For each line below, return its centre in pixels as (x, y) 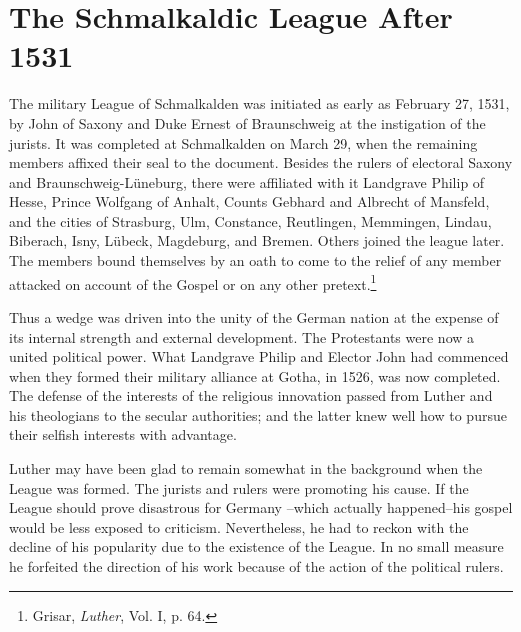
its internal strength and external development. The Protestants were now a (242, 336)
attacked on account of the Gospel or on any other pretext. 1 (193, 282)
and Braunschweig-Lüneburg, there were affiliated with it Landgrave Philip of (247, 181)
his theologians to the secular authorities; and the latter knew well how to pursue (258, 414)
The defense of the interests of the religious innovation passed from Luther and (251, 395)
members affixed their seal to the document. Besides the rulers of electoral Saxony (261, 162)
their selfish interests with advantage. (123, 434)
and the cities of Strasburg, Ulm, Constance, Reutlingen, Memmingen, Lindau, (250, 220)
